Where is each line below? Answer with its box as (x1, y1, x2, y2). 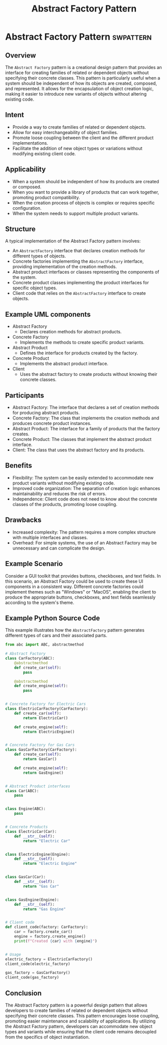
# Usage (5, 952, 21, 957)
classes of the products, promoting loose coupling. (12, 501, 117, 507)
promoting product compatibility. (12, 194, 80, 200)
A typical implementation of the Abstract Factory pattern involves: (5, 238, 141, 244)
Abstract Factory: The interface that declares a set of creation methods (12, 404, 159, 410)
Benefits (5, 461, 32, 470)
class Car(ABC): (5, 788, 39, 793)
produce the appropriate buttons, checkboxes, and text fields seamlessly (5, 594, 156, 600)
